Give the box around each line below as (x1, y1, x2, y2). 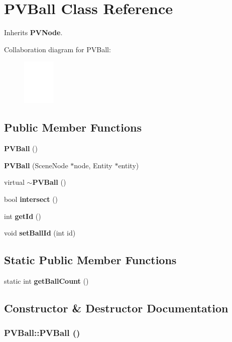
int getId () (4, 210, 41, 221)
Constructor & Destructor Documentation (4, 300, 228, 315)
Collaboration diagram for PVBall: (4, 44, 111, 54)
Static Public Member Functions (4, 252, 177, 268)
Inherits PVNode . (4, 27, 63, 38)
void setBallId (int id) (4, 227, 76, 238)
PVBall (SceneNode (4, 160, 68, 170)
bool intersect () (4, 193, 58, 204)
